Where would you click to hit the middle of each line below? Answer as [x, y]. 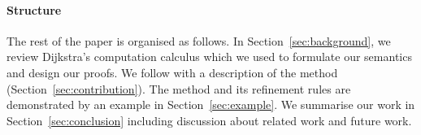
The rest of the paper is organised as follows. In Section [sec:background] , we [199, 40]
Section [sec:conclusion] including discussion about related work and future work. [209, 120]
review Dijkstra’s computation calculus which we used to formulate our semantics [209, 57]
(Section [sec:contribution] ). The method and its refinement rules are [179, 88]
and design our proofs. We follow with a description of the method [172, 72]
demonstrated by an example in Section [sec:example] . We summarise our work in [211, 105]
